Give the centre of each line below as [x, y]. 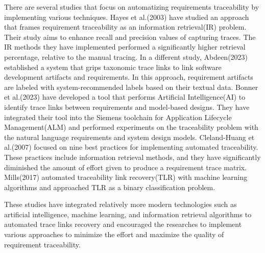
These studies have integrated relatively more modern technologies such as [121, 204]
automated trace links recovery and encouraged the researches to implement [123, 224]
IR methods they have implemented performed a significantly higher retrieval [125, 47]
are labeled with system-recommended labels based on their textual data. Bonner [131, 87]
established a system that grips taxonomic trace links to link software [113, 67]
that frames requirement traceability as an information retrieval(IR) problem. [125, 27]
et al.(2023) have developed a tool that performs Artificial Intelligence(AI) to [125, 97]
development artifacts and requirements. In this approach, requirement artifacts [129, 77]
